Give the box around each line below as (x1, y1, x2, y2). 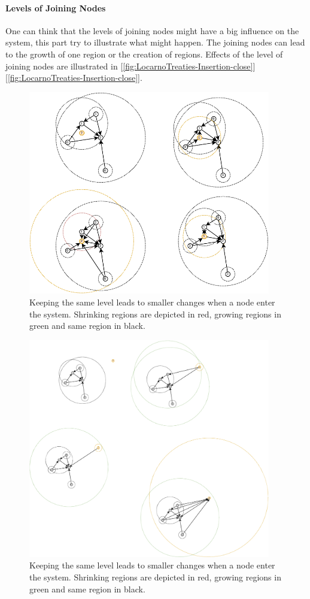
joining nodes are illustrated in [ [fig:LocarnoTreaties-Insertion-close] (5, 59, 253, 72)
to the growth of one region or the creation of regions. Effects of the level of (5, 47, 283, 60)
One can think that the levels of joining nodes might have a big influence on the (5, 24, 299, 37)
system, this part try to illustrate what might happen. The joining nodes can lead (5, 36, 305, 49)
